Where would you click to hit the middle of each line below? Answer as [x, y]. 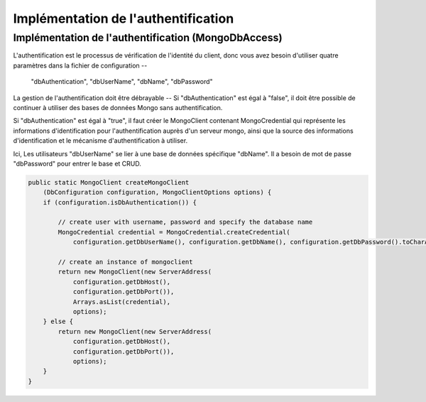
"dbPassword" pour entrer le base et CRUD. [77, 163]
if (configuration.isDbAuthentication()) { [120, 202]
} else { [58, 322]
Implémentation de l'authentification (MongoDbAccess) [148, 38]
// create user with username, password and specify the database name [185, 222]
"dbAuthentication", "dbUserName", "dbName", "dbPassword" [122, 82]
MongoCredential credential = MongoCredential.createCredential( [174, 232]
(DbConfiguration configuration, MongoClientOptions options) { [157, 192]
